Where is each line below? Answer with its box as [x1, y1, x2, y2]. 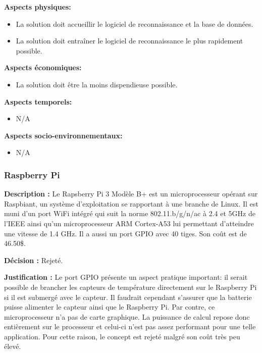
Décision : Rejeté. [4, 255, 63, 265]
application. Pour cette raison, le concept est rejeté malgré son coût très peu [4, 331, 240, 341]
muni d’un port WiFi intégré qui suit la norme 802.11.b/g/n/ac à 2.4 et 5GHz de [4, 208, 255, 219]
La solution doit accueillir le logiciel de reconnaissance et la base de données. [16, 18, 253, 29]
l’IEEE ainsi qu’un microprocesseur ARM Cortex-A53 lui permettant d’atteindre [4, 218, 254, 228]
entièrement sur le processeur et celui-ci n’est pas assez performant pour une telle [4, 321, 256, 332]
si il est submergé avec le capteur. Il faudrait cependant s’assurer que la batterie [4, 291, 252, 302]
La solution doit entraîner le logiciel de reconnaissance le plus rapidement [16, 35, 243, 46]
